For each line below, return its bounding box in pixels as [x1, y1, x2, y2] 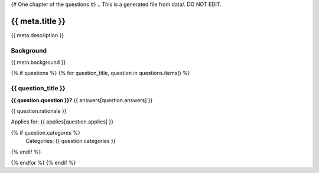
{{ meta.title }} [11, 16, 66, 26]
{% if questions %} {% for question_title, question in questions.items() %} [11, 70, 190, 77]
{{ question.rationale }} [11, 107, 67, 115]
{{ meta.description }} [11, 31, 64, 38]
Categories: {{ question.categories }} [25, 138, 116, 145]
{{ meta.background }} [11, 59, 66, 66]
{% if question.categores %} [11, 129, 81, 136]
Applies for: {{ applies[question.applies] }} [11, 118, 114, 125]
